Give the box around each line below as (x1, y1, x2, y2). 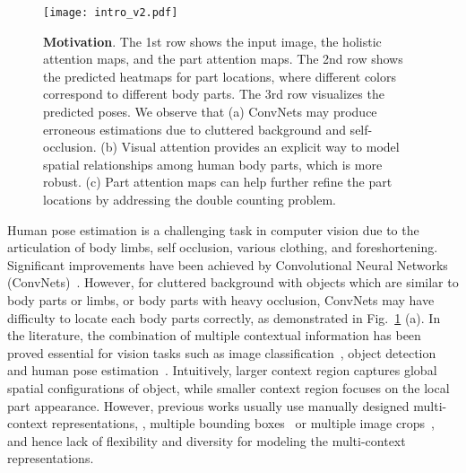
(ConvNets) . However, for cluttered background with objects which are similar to (7, 273, 459, 292)
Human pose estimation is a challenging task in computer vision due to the (7, 220, 419, 239)
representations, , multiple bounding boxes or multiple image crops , (51, 414, 435, 433)
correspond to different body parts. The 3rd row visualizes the (43, 84, 384, 103)
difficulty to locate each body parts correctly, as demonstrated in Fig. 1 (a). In (7, 308, 441, 327)
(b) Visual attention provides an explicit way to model (100, 137, 400, 156)
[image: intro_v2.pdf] (43, 6, 178, 19)
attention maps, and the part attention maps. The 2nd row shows (43, 49, 403, 68)
